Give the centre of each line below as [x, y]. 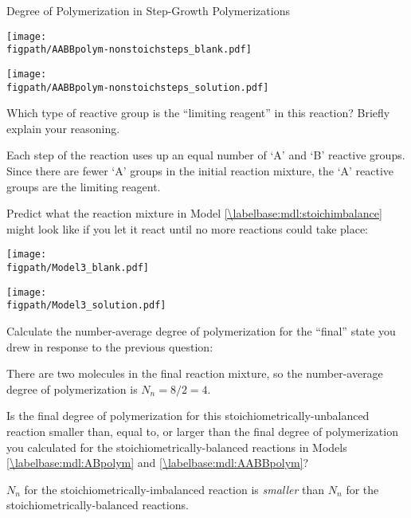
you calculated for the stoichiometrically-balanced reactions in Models [177, 447]
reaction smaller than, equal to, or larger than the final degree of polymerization [202, 431]
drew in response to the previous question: [110, 346]
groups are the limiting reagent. [84, 186]
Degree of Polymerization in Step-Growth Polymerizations [148, 10]
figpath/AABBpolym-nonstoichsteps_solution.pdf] [138, 87]
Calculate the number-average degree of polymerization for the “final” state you [201, 331]
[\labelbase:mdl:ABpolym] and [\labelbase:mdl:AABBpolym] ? [158, 463]
